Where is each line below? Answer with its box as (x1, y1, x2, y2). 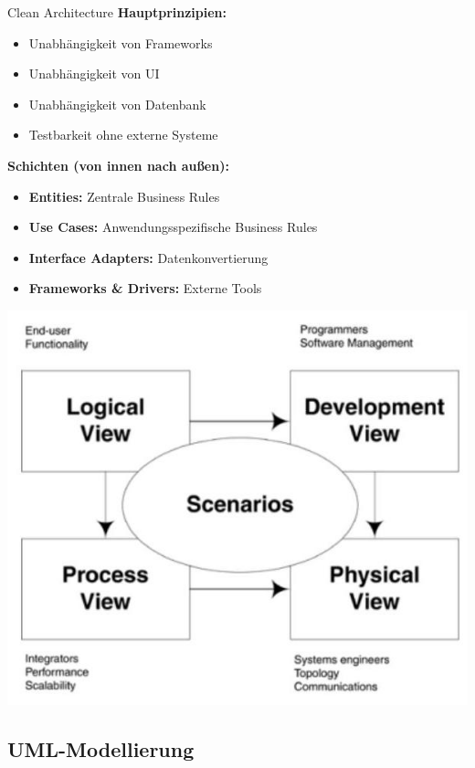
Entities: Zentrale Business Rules (28, 186, 220, 205)
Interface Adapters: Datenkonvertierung (28, 247, 269, 267)
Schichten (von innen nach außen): (7, 155, 229, 174)
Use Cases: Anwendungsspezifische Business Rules (28, 217, 318, 237)
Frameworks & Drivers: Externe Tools (28, 279, 262, 298)
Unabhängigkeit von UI (28, 64, 160, 83)
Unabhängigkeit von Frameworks (28, 33, 213, 52)
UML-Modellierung (7, 734, 195, 763)
